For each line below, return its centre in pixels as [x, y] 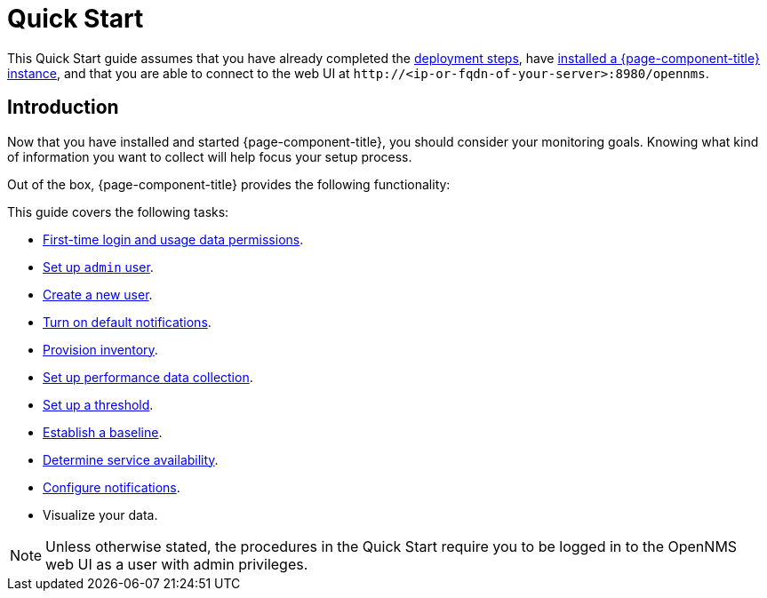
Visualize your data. [100, 514]
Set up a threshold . [98, 404]
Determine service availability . [131, 459]
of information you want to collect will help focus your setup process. [210, 156]
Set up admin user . [98, 267]
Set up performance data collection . [148, 377]
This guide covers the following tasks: [118, 211]
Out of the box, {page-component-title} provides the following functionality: [229, 184]
